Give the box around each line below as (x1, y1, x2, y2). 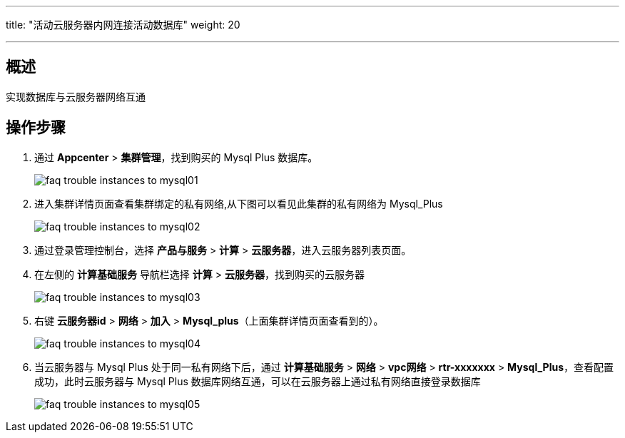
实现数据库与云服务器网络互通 (6, 90, 146, 103)
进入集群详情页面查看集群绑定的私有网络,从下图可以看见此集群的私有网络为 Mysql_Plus (34, 197, 443, 210)
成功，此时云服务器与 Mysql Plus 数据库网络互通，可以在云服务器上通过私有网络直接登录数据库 (34, 375, 481, 387)
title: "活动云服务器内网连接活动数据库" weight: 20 (6, 19, 240, 31)
